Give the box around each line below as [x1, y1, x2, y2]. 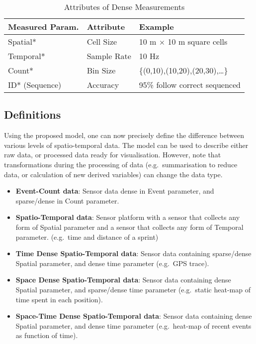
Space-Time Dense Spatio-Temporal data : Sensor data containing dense [15, 311, 252, 321]
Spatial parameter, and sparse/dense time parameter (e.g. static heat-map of [15, 284, 251, 294]
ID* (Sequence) [8, 79, 62, 90]
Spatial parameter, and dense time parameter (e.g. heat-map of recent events [15, 320, 252, 331]
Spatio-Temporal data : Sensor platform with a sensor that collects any [15, 212, 240, 222]
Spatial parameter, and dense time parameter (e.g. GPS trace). [15, 258, 209, 268]
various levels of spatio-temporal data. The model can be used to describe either [4, 139, 249, 150]
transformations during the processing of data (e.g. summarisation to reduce [4, 159, 238, 169]
